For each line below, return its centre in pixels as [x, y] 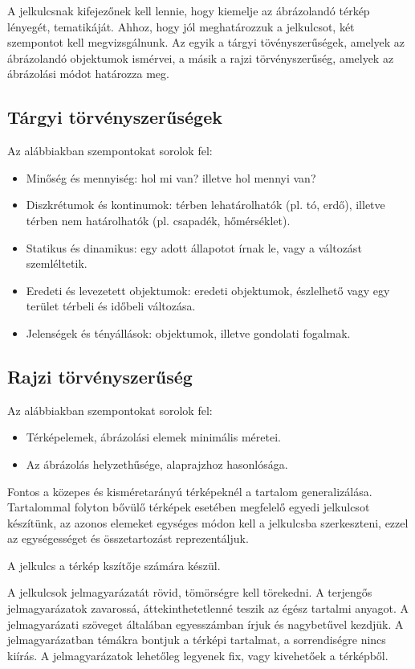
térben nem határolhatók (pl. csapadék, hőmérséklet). [158, 220]
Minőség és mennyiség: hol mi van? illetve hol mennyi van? [171, 177]
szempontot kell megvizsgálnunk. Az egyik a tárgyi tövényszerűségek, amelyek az [206, 42]
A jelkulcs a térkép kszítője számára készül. [114, 565]
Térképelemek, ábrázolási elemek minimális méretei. [153, 437]
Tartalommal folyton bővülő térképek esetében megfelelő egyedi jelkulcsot [189, 507]
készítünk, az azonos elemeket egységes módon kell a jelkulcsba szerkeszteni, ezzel [208, 522]
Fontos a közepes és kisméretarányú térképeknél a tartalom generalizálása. [190, 491]
